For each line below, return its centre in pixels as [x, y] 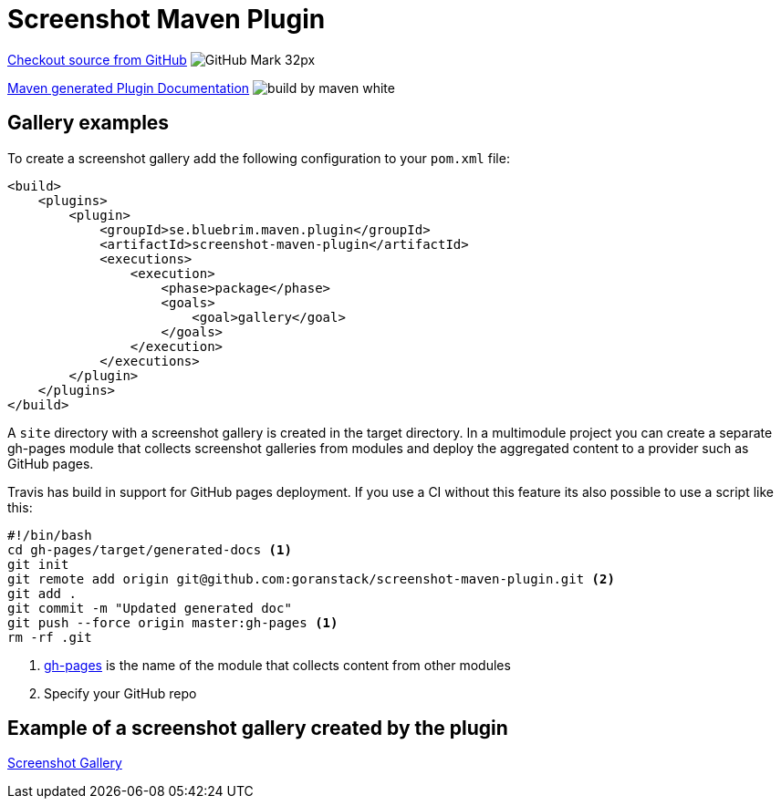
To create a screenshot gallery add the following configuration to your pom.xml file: [259, 158]
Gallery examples [89, 123]
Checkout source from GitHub [97, 59]
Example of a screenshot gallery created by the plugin [258, 728]
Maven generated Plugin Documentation [129, 88]
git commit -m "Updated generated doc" [150, 608]
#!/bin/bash [50, 535]
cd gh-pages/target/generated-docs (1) [150, 549]
